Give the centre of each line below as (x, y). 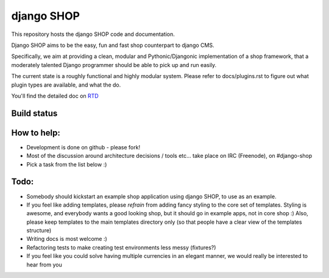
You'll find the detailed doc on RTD (55, 96)
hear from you (44, 265)
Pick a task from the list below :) (67, 164)
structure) (39, 230)
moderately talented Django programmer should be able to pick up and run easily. (114, 65)
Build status (34, 113)
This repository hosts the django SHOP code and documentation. (93, 34)
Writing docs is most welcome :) (67, 239)
